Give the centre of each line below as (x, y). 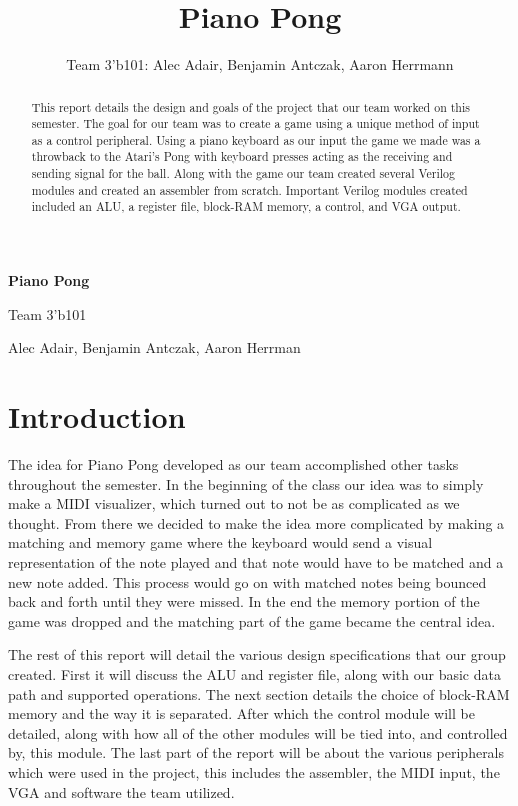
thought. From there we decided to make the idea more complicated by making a (256, 522)
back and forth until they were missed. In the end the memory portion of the (244, 601)
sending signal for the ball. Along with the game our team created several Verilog (243, 173)
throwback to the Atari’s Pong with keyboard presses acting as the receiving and (242, 156)
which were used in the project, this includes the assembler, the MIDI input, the (254, 771)
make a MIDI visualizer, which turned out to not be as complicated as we (234, 503)
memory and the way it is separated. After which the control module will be (241, 713)
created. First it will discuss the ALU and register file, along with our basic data (254, 673)
